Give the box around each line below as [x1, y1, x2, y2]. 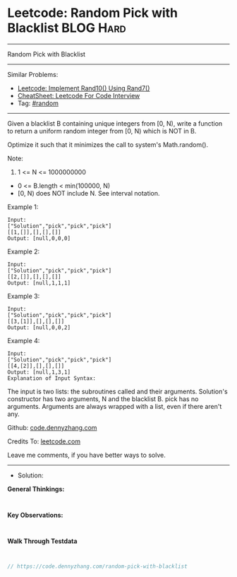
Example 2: [7, 247, 40, 256]
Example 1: [7, 203, 39, 211]
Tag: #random [17, 99, 59, 107]
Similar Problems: [7, 70, 59, 78]
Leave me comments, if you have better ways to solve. [7, 451, 166, 459]
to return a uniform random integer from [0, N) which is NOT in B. [7, 126, 197, 135]
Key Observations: [7, 511, 63, 519]
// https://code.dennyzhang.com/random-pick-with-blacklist [7, 563, 188, 570]
